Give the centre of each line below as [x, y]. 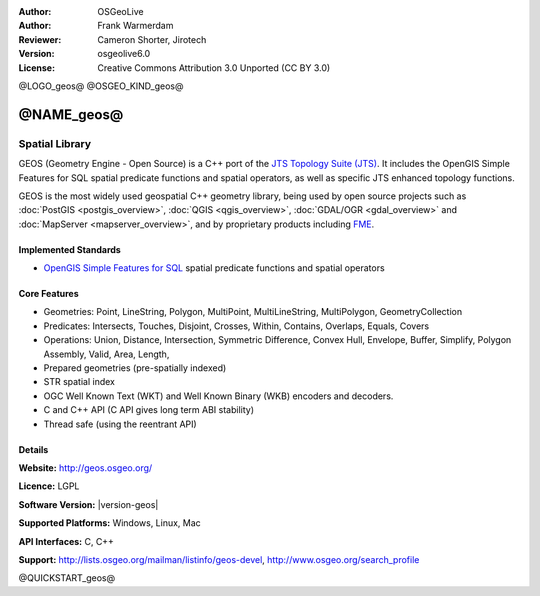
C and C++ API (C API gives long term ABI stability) [149, 410]
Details [33, 449]
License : [36, 67]
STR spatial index [79, 382]
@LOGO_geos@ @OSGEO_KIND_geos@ [101, 86]
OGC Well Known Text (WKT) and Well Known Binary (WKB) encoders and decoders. [218, 396]
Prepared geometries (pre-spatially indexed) [135, 368]
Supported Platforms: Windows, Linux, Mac [110, 523]
